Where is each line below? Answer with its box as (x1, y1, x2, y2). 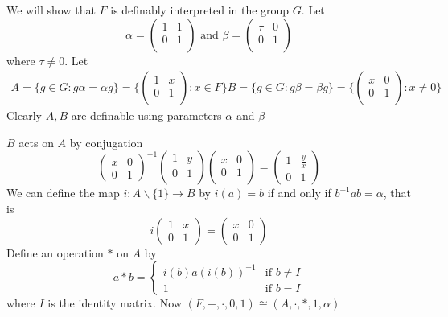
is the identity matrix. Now (47, 294, 182, 311)
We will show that (6, 2, 96, 18)
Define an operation (6, 244, 104, 261)
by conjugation (69, 134, 143, 150)
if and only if (267, 184, 331, 201)
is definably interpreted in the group (110, 2, 290, 18)
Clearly (6, 107, 42, 124)
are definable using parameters (71, 107, 222, 124)
